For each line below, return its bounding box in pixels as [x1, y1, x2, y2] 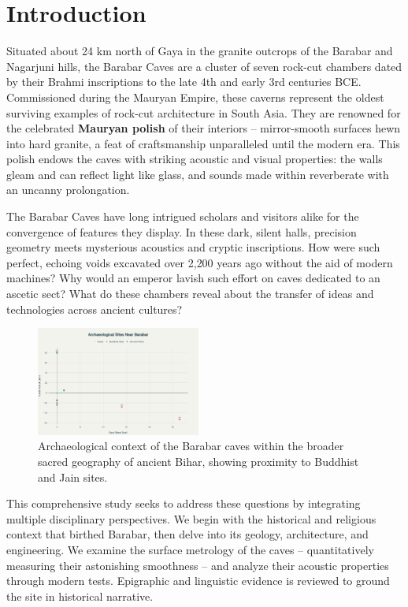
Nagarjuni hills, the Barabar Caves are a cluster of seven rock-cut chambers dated [6, 58, 402, 74]
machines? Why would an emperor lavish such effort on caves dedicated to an [6, 270, 380, 286]
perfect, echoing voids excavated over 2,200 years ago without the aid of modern [6, 254, 393, 270]
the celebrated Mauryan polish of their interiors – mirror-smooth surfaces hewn [6, 120, 401, 136]
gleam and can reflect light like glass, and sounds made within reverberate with [6, 166, 389, 182]
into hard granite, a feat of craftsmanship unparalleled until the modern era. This [6, 135, 400, 151]
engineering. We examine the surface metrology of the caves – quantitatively [6, 541, 374, 557]
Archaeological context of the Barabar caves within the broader [38, 438, 344, 454]
